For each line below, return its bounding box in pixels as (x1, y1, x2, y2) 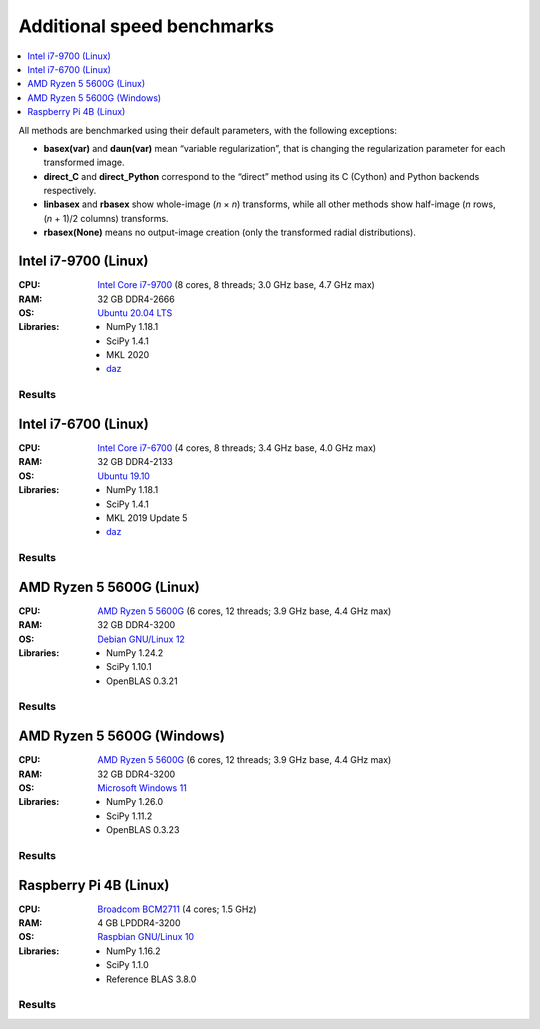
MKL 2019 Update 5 (106, 511, 188, 524)
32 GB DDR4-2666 (97, 293, 175, 305)
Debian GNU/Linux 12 (97, 633, 185, 645)
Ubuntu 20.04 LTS (97, 306, 173, 319)
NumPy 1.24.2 (106, 646, 164, 659)
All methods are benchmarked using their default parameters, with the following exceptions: (18, 124, 397, 136)
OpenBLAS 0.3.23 (106, 824, 180, 836)
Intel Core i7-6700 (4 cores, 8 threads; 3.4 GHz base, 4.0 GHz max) (97, 441, 377, 454)
